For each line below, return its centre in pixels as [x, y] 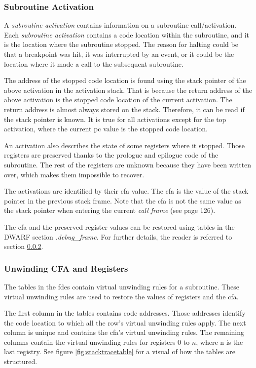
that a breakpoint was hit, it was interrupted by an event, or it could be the [119, 54]
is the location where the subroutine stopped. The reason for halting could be [121, 44]
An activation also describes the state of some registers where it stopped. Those [125, 145]
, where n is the [219, 342]
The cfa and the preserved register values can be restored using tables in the [119, 226]
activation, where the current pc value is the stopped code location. [106, 129]
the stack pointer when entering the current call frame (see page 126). [110, 210]
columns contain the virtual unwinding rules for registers [90, 342]
